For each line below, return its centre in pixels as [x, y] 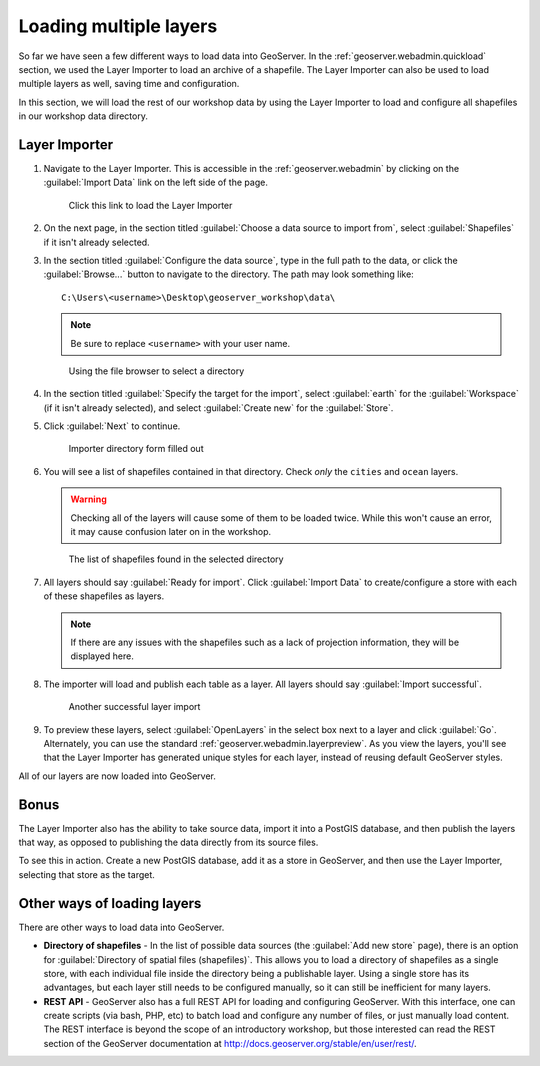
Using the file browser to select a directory [156, 371]
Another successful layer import [134, 707]
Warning [88, 499]
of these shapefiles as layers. [104, 596]
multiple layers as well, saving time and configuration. [129, 84]
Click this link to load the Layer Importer [150, 205]
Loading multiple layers [118, 26]
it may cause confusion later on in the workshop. [171, 532]
